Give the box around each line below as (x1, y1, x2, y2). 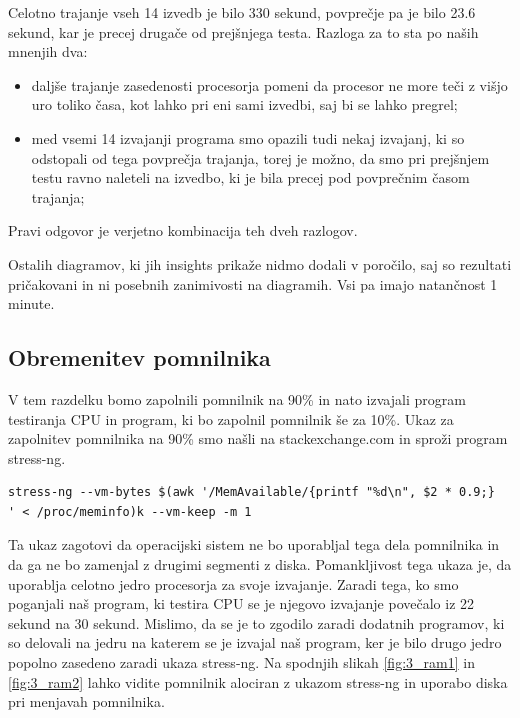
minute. (8, 293, 55, 314)
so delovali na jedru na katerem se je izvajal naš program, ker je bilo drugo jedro (8, 632, 502, 653)
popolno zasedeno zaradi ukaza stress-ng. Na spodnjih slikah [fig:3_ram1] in (8, 652, 475, 673)
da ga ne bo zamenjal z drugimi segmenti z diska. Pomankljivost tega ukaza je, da (8, 554, 512, 575)
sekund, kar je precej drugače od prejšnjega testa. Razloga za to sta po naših (8, 21, 479, 42)
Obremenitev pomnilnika (8, 342, 271, 373)
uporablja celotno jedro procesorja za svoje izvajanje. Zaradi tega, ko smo (8, 573, 459, 594)
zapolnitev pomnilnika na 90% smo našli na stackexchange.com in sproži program (8, 428, 508, 449)
